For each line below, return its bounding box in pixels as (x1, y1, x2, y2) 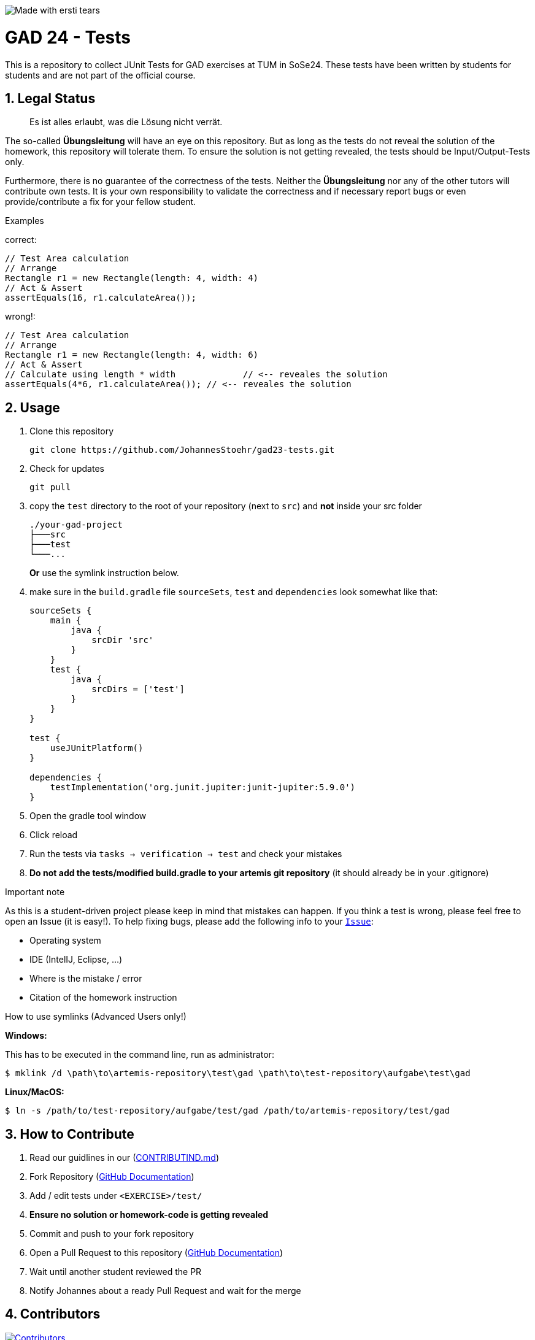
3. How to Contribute (5, 1126, 134, 1142)
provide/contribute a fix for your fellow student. (5, 196, 196, 207)
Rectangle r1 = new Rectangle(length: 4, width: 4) (5, 273, 259, 283)
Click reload (29, 830, 78, 841)
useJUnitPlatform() (50, 743, 144, 753)
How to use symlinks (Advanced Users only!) (5, 1011, 187, 1022)
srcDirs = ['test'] (91, 684, 185, 695)
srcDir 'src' (91, 635, 154, 645)
